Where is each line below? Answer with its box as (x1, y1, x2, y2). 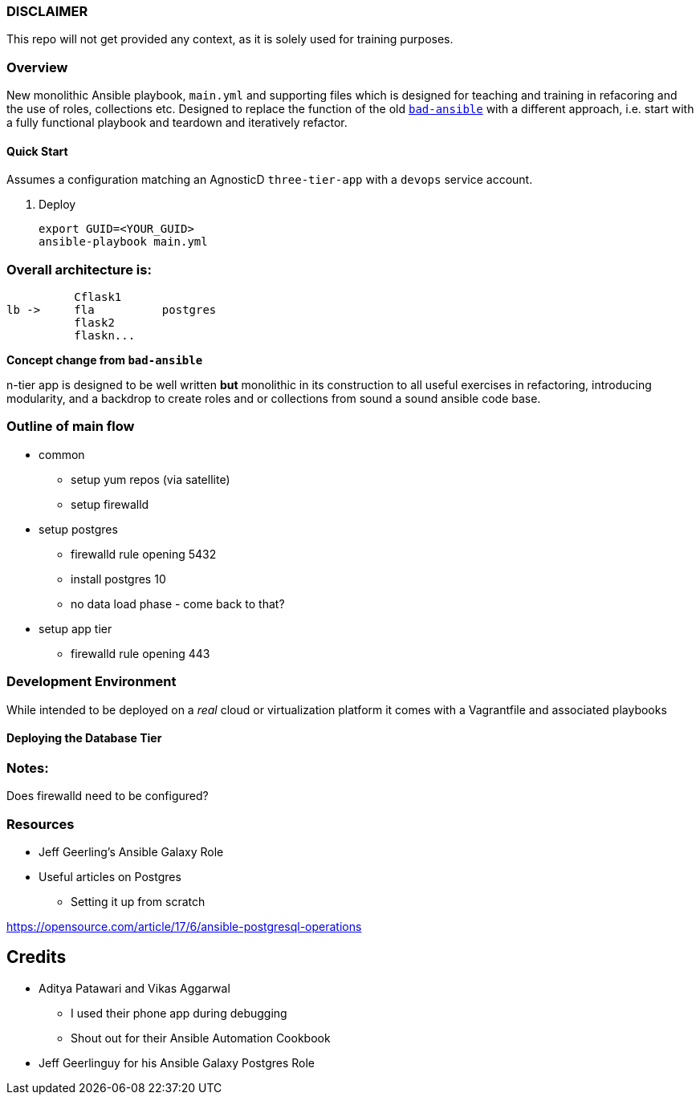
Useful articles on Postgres (39, 869, 181, 884)
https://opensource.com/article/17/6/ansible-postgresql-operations (6, 919, 362, 933)
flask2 (74, 316, 115, 330)
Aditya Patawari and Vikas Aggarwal (39, 981, 230, 995)
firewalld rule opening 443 (71, 646, 210, 660)
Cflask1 (74, 290, 122, 304)
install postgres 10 (71, 571, 166, 586)
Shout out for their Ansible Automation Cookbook (71, 1030, 331, 1045)
